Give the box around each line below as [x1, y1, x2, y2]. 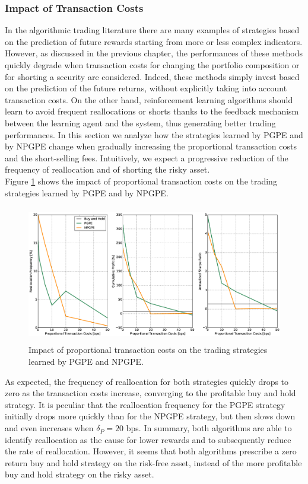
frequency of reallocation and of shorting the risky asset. [5, 163, 210, 176]
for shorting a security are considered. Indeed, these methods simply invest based [5, 70, 300, 82]
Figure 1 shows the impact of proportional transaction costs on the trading [5, 174, 277, 187]
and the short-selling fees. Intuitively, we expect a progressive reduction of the [5, 151, 288, 164]
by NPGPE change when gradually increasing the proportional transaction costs [5, 140, 297, 152]
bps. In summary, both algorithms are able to [126, 422, 292, 434]
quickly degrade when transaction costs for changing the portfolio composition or [5, 59, 300, 71]
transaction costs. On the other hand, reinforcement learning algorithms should [5, 93, 293, 106]
